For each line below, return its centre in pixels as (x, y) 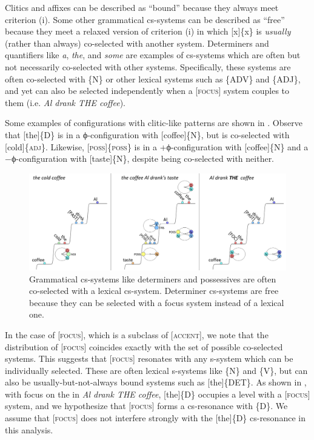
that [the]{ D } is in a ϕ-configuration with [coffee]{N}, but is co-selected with (147, 134)
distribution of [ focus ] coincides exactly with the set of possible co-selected (144, 346)
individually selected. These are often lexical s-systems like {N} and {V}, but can (156, 370)
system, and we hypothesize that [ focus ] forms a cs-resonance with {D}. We (146, 406)
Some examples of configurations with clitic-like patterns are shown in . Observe (154, 123)
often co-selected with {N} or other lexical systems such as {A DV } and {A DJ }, (153, 78)
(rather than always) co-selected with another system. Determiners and (137, 43)
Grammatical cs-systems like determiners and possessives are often (153, 278)
